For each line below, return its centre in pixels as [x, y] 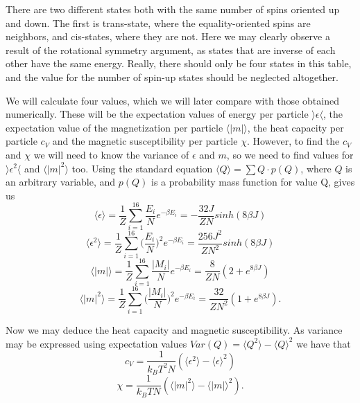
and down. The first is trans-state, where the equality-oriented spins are [158, 23]
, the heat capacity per [295, 127]
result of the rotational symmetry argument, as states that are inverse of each [171, 50]
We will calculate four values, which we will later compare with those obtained [172, 100]
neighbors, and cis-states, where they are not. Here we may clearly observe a [168, 36]
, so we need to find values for [290, 154]
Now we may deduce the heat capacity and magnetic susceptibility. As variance [174, 329]
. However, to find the [293, 141]
